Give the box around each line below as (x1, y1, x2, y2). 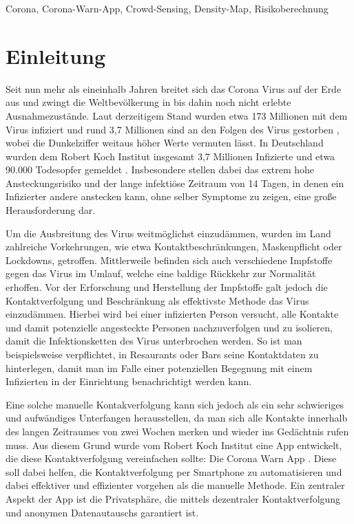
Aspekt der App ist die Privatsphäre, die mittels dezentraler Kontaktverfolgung (6, 491, 341, 505)
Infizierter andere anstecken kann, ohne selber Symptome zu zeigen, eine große (6, 189, 337, 204)
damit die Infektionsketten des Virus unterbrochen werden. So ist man (6, 334, 302, 348)
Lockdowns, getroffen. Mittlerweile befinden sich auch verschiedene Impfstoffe (6, 252, 333, 267)
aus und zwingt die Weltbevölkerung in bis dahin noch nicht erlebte (6, 95, 291, 109)
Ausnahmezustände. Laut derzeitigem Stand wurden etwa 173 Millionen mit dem (6, 108, 348, 122)
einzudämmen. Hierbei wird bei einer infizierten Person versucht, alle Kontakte (6, 307, 339, 321)
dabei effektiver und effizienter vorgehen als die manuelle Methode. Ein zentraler (6, 478, 345, 492)
